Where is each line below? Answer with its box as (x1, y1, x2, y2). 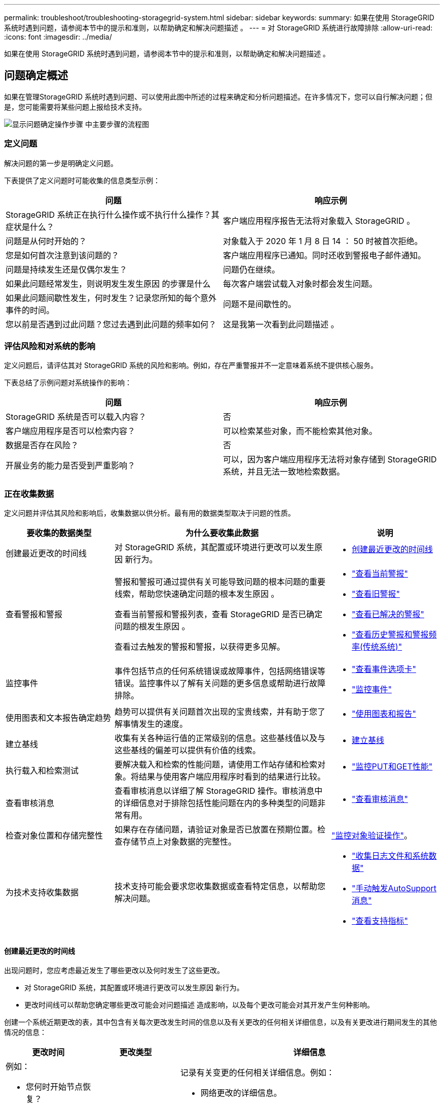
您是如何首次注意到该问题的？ (6, 250, 120, 260)
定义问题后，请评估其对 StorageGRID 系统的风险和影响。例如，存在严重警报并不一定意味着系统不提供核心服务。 (4, 361, 378, 370)
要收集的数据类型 (26, 528, 92, 539)
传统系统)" (362, 642, 402, 652)
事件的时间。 (6, 305, 55, 315)
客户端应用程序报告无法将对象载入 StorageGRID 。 (223, 215, 415, 226)
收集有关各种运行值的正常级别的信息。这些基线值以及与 (115, 733, 326, 744)
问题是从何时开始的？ (6, 236, 87, 246)
